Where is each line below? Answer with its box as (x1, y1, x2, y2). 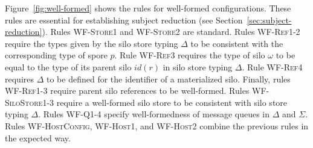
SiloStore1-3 (5, 96, 54, 108)
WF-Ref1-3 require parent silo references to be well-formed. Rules (5, 84, 250, 97)
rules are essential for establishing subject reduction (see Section (5, 13, 243, 26)
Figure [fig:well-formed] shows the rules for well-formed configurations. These (5, 2, 291, 14)
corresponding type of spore (5, 49, 108, 61)
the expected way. (5, 131, 71, 144)
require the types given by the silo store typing (5, 37, 178, 49)
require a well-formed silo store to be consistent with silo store (56, 96, 288, 108)
